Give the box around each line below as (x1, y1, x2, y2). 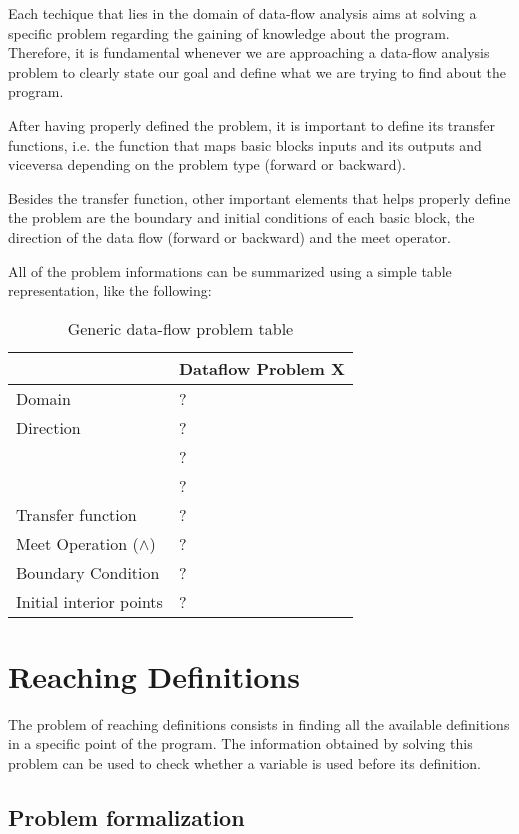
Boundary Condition (16, 560, 160, 584)
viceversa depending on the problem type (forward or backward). (8, 154, 406, 175)
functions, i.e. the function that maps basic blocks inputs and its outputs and (8, 134, 482, 155)
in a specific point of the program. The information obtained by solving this (8, 733, 473, 754)
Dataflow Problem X (178, 356, 345, 380)
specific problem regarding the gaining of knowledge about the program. (8, 22, 450, 43)
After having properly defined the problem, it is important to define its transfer (8, 114, 496, 135)
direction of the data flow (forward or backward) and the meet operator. (8, 226, 451, 247)
